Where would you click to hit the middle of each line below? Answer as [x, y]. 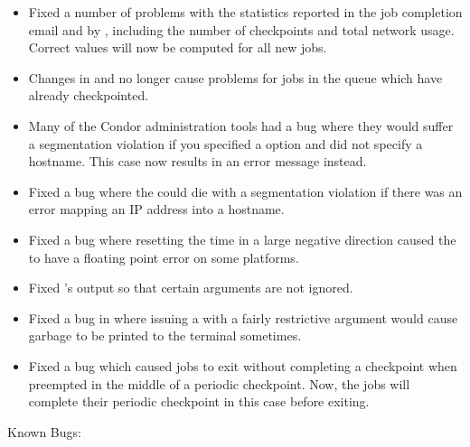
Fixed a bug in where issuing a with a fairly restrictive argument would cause [243, 317]
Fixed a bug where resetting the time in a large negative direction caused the [242, 239]
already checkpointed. [89, 95]
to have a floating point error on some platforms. [164, 257]
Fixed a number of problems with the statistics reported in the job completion [245, 12]
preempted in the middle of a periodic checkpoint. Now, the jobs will [219, 383]
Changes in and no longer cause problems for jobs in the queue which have [235, 77]
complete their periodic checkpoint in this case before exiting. [199, 401]
